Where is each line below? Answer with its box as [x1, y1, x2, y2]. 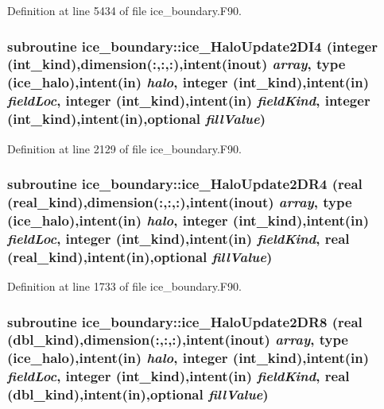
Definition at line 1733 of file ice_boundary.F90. [7, 278, 242, 294]
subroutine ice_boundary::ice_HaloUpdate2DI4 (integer [7, 36, 378, 56]
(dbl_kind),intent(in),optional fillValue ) [7, 384, 269, 404]
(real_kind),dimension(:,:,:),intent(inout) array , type [7, 191, 352, 211]
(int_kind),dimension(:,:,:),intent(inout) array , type [7, 54, 346, 74]
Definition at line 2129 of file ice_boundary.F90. [7, 140, 242, 156]
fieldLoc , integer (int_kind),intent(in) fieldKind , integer [7, 91, 370, 110]
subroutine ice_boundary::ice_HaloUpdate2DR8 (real [7, 311, 363, 331]
